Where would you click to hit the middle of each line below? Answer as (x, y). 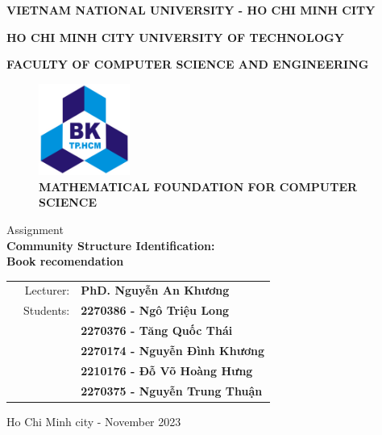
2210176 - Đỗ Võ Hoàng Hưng (167, 370)
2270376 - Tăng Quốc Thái (157, 330)
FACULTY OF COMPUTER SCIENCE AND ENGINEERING (188, 64)
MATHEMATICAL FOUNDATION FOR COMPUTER (198, 186)
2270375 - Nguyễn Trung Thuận (172, 390)
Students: (47, 310)
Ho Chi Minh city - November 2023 (94, 421)
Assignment (35, 229)
